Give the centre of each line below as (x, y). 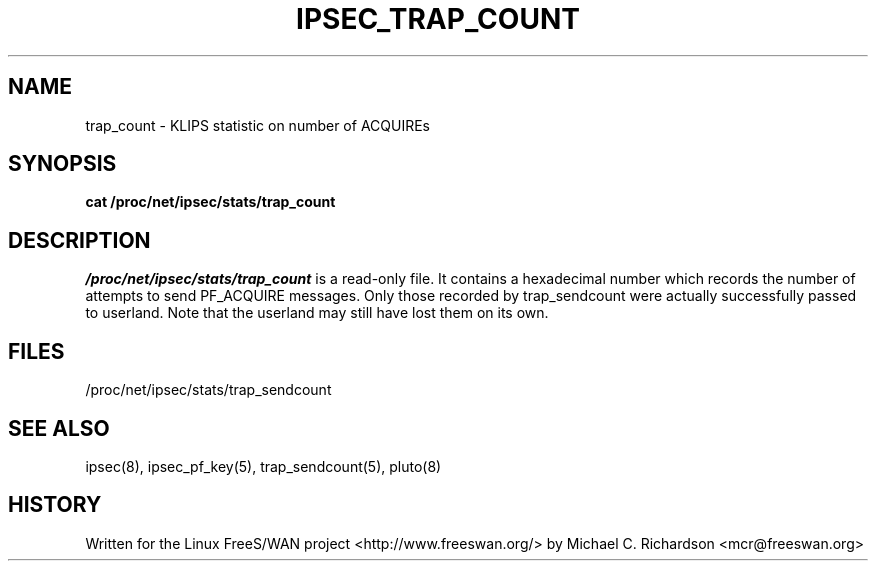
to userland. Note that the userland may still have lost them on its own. (317, 313)
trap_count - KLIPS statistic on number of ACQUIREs (257, 125)
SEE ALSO (59, 428)
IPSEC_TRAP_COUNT (438, 19)
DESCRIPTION (79, 240)
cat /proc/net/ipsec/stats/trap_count (210, 202)
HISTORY (55, 505)
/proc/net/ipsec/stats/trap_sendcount (208, 390)
